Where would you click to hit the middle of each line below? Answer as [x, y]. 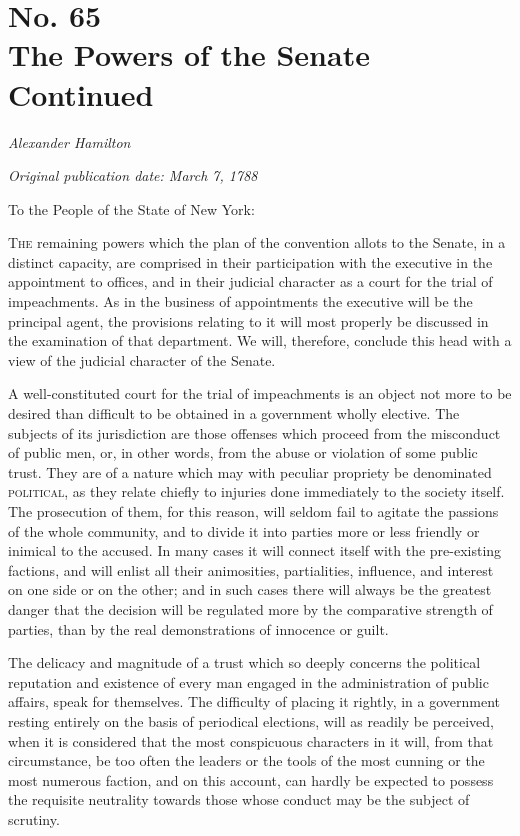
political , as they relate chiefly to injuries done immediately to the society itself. [256, 491]
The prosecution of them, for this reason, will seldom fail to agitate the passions [253, 511]
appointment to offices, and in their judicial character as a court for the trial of [250, 281]
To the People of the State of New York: [131, 208]
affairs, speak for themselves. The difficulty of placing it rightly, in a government [254, 701]
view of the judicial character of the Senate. [142, 359]
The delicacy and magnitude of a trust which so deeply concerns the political [244, 662]
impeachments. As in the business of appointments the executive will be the [240, 301]
